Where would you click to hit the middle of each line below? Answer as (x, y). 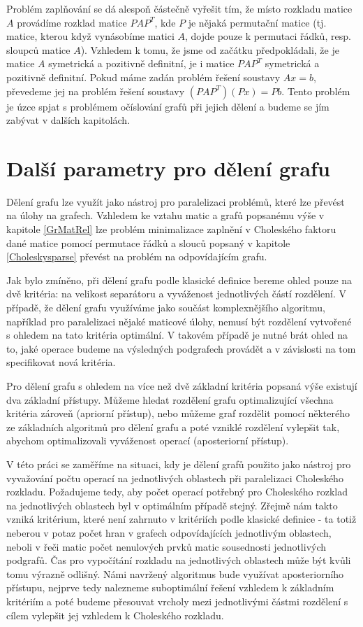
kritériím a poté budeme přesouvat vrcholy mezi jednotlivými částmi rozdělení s (177, 601)
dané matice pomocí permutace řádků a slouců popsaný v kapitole (148, 242)
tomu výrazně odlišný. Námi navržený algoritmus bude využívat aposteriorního (175, 573)
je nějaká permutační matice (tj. (257, 22)
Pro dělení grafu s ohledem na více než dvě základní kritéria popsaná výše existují (182, 386)
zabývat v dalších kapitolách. (68, 120)
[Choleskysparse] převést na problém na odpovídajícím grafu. (137, 256)
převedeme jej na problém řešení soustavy (96, 91)
